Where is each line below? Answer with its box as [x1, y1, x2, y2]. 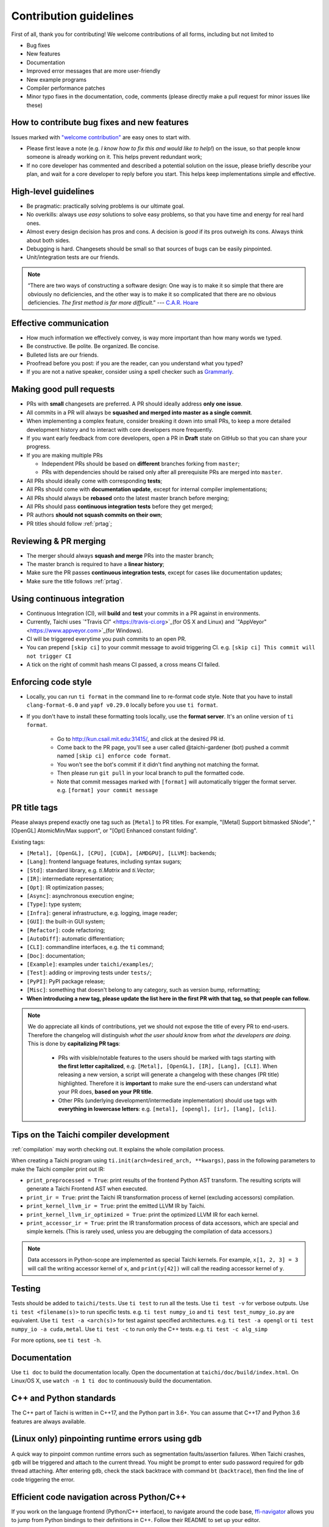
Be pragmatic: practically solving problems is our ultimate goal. [26, 202, 185, 210]
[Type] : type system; [26, 901, 82, 908]
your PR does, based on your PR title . [58, 1088, 154, 1096]
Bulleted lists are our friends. [26, 351, 99, 359]
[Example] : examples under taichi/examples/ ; [26, 961, 154, 968]
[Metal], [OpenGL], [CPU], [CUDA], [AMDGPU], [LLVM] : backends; [26, 850, 216, 857]
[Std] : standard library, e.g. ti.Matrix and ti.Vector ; [26, 866, 155, 873]
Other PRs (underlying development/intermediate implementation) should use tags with [58, 1096, 277, 1104]
